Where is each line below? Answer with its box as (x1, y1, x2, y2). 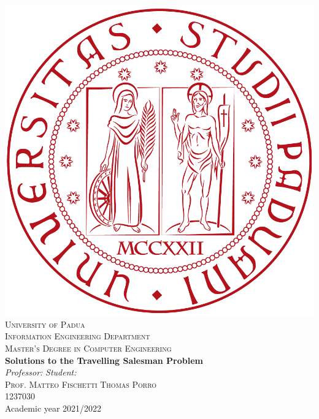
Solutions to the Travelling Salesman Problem (5, 353, 203, 366)
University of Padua (5, 317, 85, 330)
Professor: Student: (5, 366, 77, 379)
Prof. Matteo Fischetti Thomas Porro (5, 377, 157, 390)
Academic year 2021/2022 (5, 401, 102, 414)
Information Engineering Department (5, 330, 150, 342)
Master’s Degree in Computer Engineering (5, 341, 172, 354)
